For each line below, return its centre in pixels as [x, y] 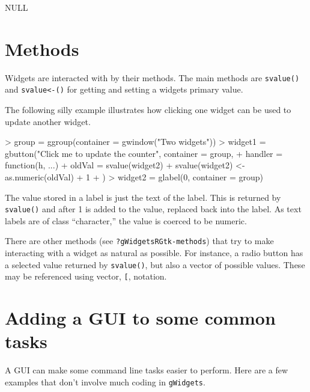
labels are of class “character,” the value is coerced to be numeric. [126, 220]
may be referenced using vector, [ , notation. [86, 276]
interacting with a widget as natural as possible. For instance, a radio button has [154, 253]
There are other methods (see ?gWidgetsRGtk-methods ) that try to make [139, 241]
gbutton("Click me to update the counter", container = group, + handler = [144, 153]
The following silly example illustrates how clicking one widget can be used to [148, 110]
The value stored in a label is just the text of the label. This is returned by [143, 197]
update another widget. [48, 121]
